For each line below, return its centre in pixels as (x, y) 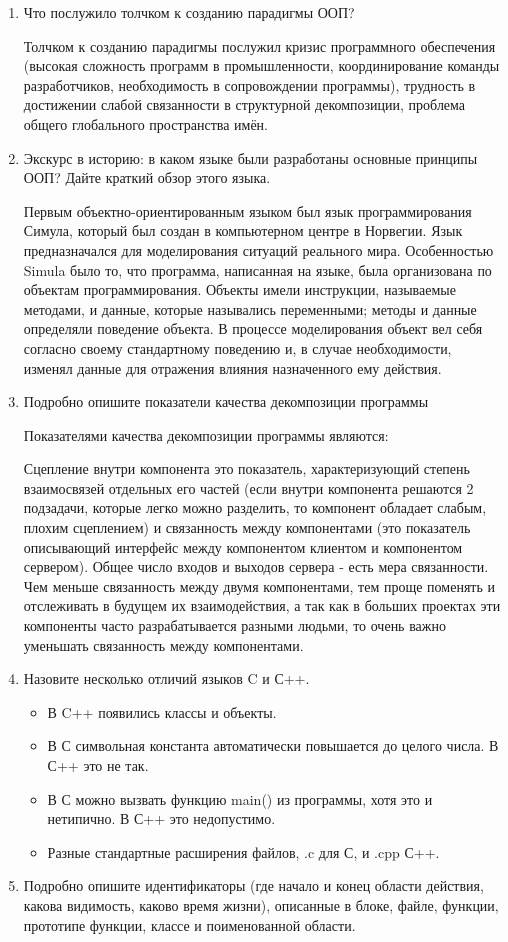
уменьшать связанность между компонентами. (163, 644)
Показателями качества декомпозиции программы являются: (206, 434)
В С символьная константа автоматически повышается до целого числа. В (273, 745)
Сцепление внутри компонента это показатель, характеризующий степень (246, 468)
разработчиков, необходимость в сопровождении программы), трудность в (249, 84)
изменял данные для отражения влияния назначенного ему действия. (232, 367)
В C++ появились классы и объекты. (162, 711)
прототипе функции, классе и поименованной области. (189, 924)
